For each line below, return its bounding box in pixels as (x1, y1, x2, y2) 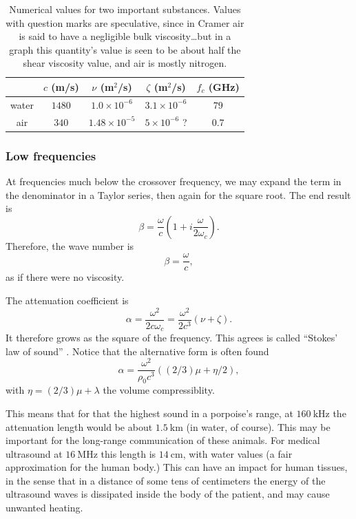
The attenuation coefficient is (6, 293, 129, 307)
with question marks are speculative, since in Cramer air (6, 15, 244, 30)
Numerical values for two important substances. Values (9, 2, 241, 16)
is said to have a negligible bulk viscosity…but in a (19, 29, 231, 43)
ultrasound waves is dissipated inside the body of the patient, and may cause (6, 487, 330, 501)
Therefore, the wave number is (6, 238, 134, 253)
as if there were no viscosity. (6, 270, 125, 284)
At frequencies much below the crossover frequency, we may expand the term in (6, 173, 342, 188)
